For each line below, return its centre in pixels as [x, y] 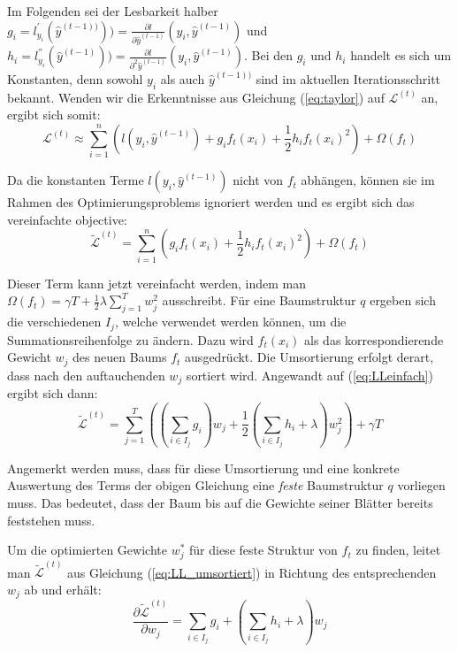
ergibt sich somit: [54, 115]
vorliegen [421, 485]
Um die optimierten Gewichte [87, 550]
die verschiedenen [54, 322]
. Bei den [268, 55]
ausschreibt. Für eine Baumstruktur [259, 300]
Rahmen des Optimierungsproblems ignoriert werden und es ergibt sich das [211, 202]
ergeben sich [403, 300]
